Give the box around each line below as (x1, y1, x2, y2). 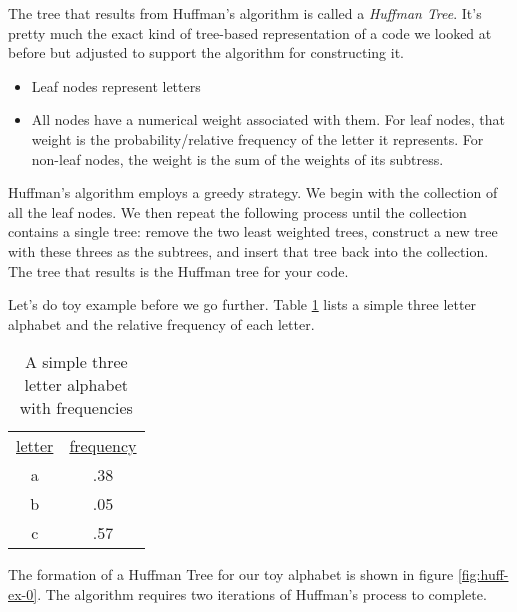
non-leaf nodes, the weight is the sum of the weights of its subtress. (31, 148, 444, 169)
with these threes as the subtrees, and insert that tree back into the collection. (8, 240, 489, 261)
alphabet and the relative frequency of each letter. (8, 313, 315, 334)
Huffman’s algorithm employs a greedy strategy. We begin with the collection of (8, 182, 498, 203)
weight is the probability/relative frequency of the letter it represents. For (31, 128, 484, 149)
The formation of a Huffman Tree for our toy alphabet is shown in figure (8, 564, 454, 585)
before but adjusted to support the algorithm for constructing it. (8, 42, 404, 63)
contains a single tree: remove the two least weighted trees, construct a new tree (8, 221, 498, 242)
